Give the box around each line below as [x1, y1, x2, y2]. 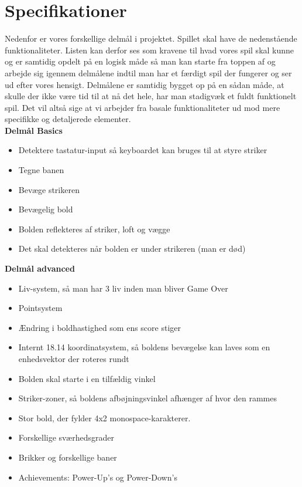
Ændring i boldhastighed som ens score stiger [18, 321, 181, 333]
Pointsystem [18, 302, 63, 314]
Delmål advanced [5, 262, 75, 275]
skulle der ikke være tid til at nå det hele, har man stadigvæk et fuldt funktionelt [5, 90, 297, 102]
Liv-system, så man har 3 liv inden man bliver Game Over [18, 282, 228, 294]
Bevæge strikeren [18, 183, 80, 195]
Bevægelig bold [18, 203, 73, 215]
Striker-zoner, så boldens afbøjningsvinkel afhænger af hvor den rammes [18, 392, 277, 404]
